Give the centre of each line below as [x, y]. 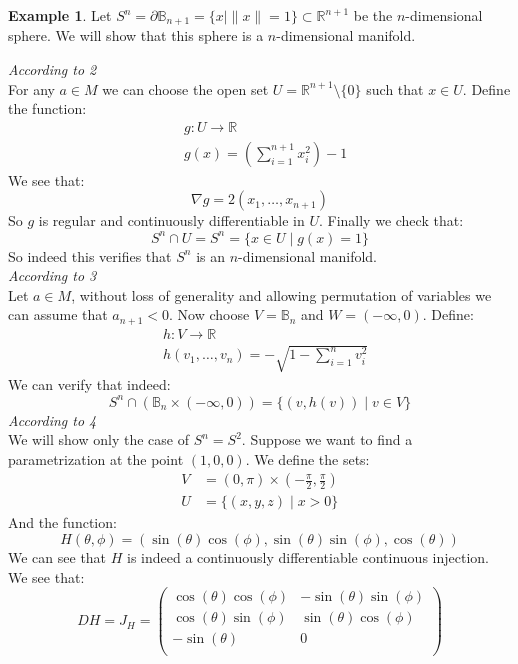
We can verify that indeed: [89, 384]
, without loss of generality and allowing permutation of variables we [281, 294]
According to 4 [52, 419]
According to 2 [52, 69]
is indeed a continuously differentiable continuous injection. [308, 556]
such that [395, 88]
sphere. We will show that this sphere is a [136, 35]
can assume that [58, 314]
